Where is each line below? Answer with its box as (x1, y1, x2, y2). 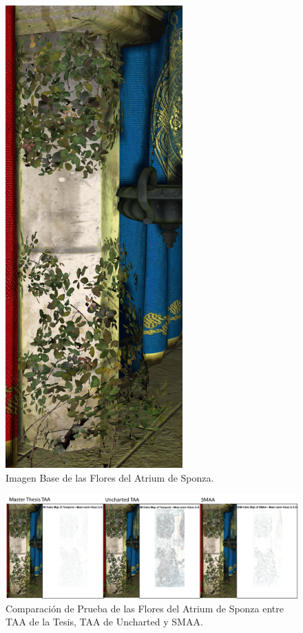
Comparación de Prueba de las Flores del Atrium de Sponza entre (6, 601, 284, 615)
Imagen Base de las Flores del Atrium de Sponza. (6, 470, 214, 484)
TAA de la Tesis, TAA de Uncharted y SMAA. (6, 614, 203, 629)
